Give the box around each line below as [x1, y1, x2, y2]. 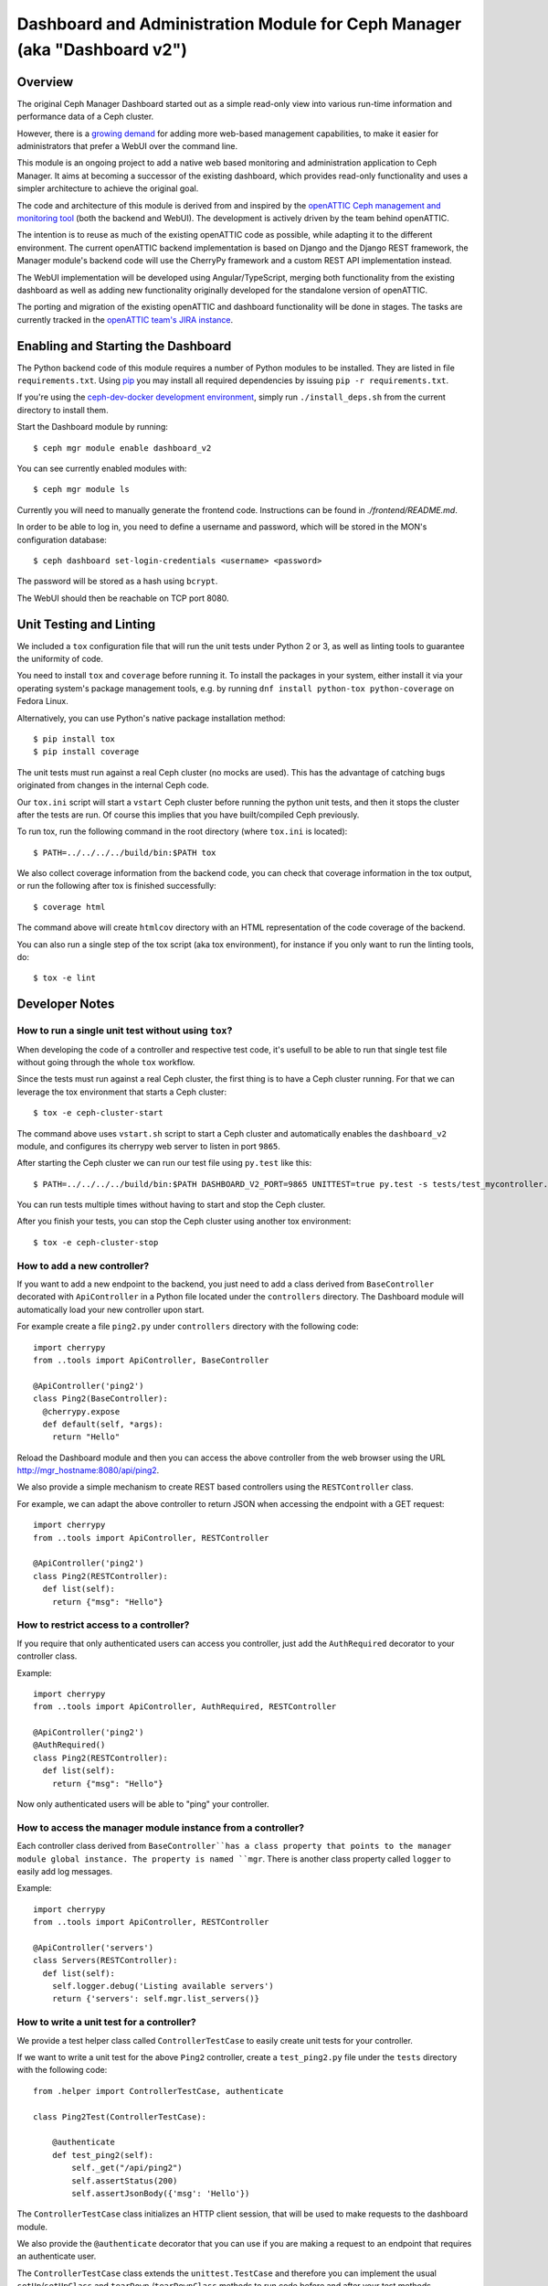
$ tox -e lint [33, 973, 96, 983]
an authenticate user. [16, 2250, 97, 2262]
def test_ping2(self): [51, 2150, 154, 2160]
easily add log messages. [16, 1865, 113, 1876]
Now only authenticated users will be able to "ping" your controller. [16, 1799, 269, 1810]
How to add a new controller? [16, 1259, 150, 1272]
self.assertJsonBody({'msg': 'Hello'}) [71, 2188, 250, 2198]
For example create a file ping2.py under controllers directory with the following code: [16, 1321, 359, 1332]
